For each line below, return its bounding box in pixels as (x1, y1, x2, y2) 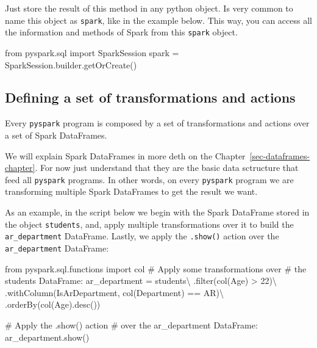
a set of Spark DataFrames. (5, 128, 107, 141)
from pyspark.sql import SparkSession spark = (5, 46, 179, 59)
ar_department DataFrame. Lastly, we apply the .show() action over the (5, 230, 279, 242)
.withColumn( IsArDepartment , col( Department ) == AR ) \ (5, 286, 224, 299)
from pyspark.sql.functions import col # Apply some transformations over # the (5, 262, 307, 275)
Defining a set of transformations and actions (5, 88, 296, 107)
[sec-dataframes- (249, 149, 310, 162)
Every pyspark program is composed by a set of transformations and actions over (5, 117, 310, 129)
